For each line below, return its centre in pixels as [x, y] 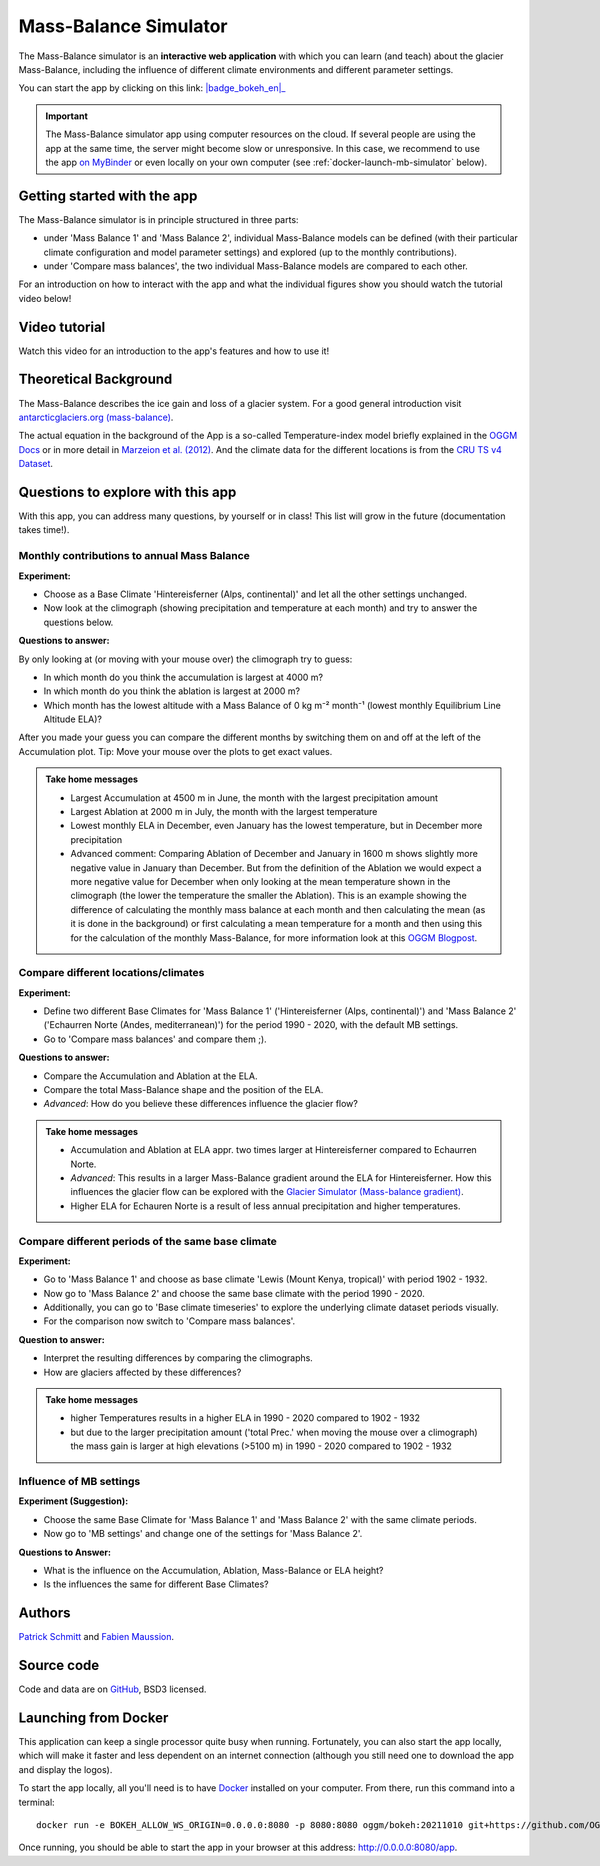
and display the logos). [65, 1769]
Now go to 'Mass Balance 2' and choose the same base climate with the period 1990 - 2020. [234, 1293]
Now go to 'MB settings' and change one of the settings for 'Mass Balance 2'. [203, 1534]
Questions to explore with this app [127, 491]
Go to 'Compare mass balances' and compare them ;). [155, 1039]
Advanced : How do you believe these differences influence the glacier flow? [201, 1104]
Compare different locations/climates [111, 973]
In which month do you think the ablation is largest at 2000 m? [171, 691]
